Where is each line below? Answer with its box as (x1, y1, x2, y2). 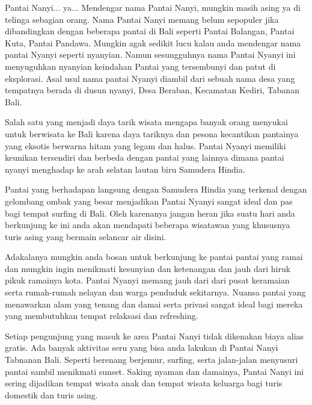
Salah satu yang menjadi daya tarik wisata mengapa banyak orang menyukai (5, 116, 288, 128)
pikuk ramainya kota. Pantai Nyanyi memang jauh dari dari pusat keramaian (5, 274, 290, 286)
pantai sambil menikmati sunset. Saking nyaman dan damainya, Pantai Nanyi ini (5, 365, 304, 377)
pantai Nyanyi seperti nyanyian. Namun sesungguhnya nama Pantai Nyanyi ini (5, 48, 296, 61)
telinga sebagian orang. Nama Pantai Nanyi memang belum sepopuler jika (5, 13, 279, 25)
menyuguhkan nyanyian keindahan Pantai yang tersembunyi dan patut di (5, 60, 276, 72)
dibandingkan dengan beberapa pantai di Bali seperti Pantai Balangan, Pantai (5, 25, 295, 37)
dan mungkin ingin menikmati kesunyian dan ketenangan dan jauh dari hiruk (5, 262, 291, 274)
